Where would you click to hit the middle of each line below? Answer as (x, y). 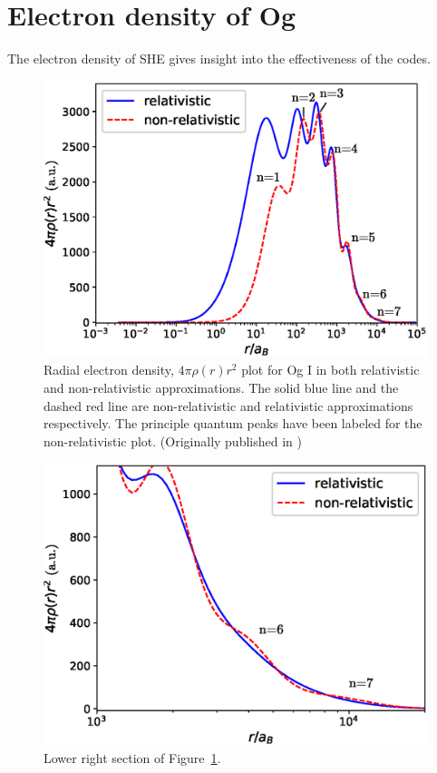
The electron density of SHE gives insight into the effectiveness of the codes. (219, 59)
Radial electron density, (109, 370)
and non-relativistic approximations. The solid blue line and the (221, 388)
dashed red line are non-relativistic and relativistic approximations (228, 405)
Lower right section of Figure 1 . (132, 758)
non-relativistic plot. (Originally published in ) (173, 440)
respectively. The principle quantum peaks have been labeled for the (233, 423)
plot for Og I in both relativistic (330, 370)
